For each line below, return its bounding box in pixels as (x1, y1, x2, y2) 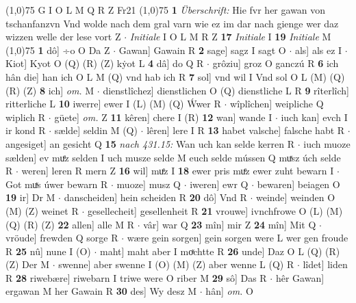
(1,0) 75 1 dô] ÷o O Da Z (5, 42, 110, 57)
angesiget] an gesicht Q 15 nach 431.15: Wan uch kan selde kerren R (5, 136, 295, 150)
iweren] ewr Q (190, 176, 249, 191)
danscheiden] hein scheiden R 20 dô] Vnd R (64, 190, 247, 205)
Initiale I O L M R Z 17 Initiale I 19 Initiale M (129, 29, 331, 44)
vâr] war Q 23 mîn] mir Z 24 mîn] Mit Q (143, 217, 316, 231)
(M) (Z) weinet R (5, 203, 79, 218)
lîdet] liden (303, 257, 348, 272)
